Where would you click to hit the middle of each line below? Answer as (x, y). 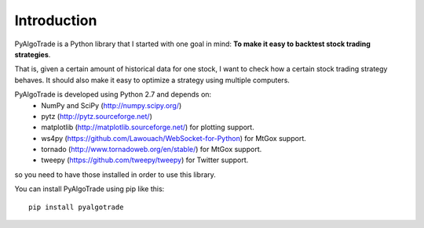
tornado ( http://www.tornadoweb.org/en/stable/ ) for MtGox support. (152, 150)
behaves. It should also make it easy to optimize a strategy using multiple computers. (152, 80)
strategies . (33, 54)
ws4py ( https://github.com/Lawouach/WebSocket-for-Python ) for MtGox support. (174, 138)
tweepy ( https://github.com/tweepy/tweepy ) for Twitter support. (145, 160)
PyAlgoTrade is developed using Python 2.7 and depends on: (113, 95)
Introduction (56, 20)
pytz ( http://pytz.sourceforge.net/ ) (97, 116)
